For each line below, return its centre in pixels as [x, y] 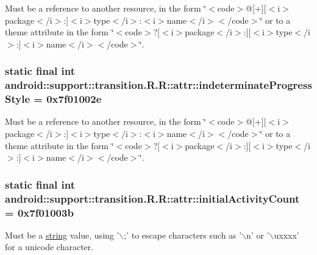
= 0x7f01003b [39, 212]
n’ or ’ [258, 235]
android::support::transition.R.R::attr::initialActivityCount [152, 198]
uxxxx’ [287, 235]
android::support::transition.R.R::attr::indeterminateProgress [158, 85]
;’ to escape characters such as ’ [183, 235]
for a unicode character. [49, 247]
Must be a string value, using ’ [62, 235]
